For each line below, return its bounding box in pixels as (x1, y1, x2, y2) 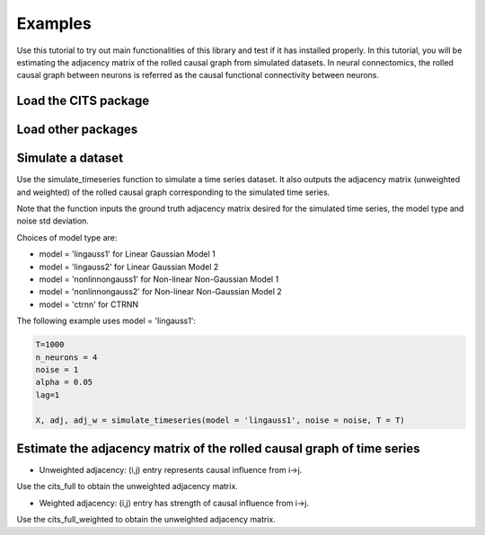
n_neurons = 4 (35, 352, 98, 363)
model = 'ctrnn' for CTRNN (39, 299, 139, 310)
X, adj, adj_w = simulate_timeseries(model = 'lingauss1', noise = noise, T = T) (35, 415, 406, 425)
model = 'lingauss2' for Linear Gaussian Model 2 (39, 261, 219, 272)
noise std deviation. (16, 215, 90, 226)
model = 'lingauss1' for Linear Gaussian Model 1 (39, 249, 216, 259)
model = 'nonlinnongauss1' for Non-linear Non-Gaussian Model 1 (39, 274, 279, 285)
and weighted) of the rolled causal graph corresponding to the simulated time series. (16, 187, 331, 197)
